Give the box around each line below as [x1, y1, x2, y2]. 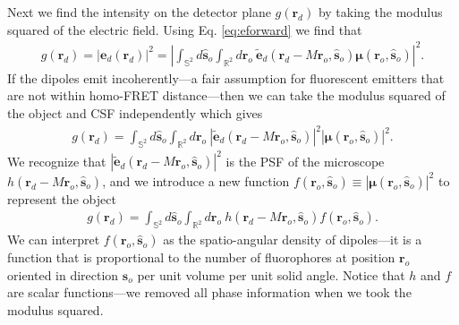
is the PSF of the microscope [225, 151, 385, 170]
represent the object [7, 189, 116, 208]
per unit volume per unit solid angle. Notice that [137, 265, 405, 284]
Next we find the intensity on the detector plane [7, 3, 271, 21]
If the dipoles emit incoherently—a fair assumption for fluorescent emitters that [7, 68, 445, 87]
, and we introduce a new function [102, 171, 290, 190]
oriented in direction [7, 265, 119, 284]
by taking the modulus [318, 3, 443, 21]
